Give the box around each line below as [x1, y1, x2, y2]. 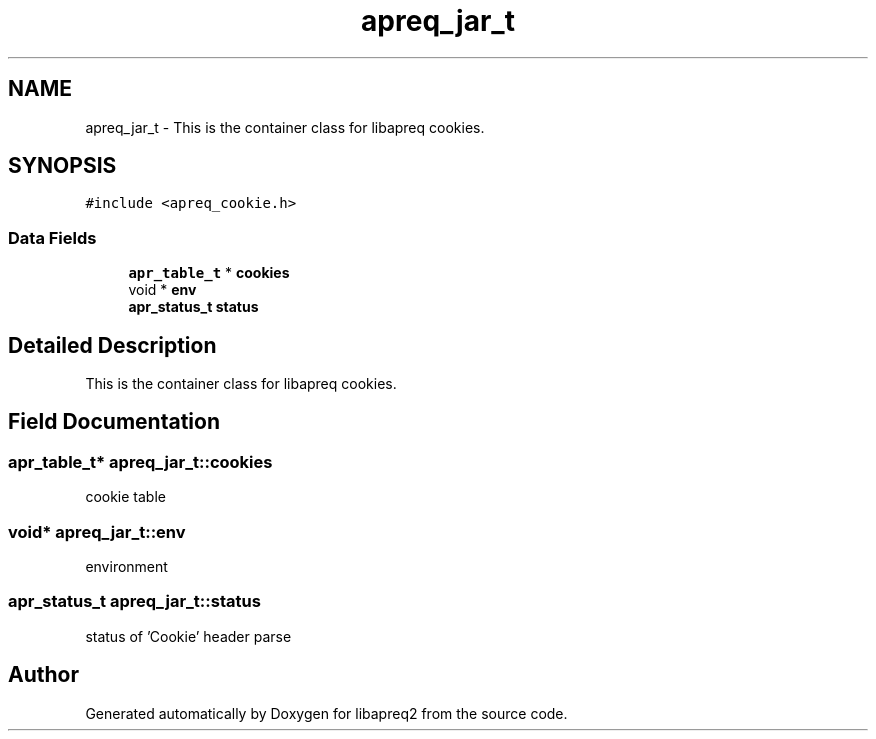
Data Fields [8, 227, 97, 248]
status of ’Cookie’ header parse [85, 627, 292, 645]
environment [85, 558, 168, 575]
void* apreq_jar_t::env [8, 521, 186, 542]
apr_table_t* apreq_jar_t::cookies [8, 451, 273, 472]
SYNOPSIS [8, 153, 117, 179]
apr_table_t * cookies [128, 264, 290, 282]
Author [8, 662, 79, 688]
